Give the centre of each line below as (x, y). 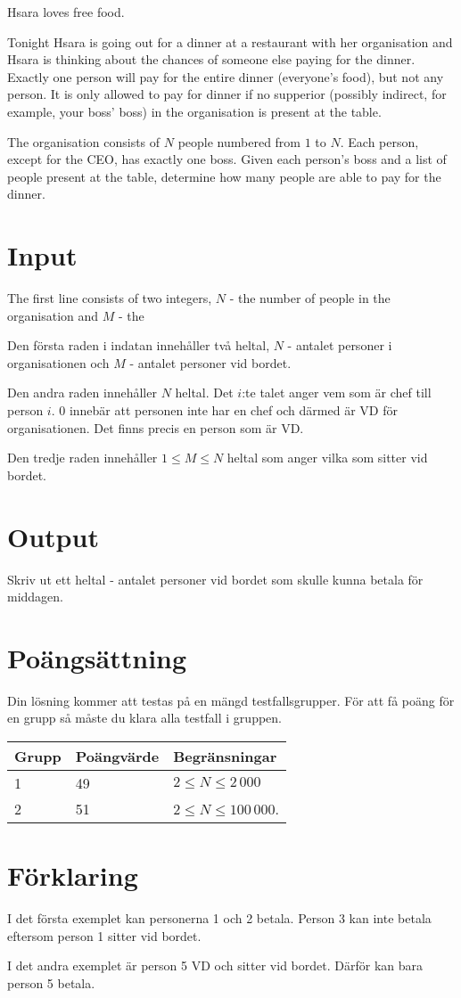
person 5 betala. (51, 982)
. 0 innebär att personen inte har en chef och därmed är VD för (224, 410)
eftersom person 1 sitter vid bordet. (104, 935)
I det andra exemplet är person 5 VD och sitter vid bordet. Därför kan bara (215, 965)
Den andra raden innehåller (82, 393)
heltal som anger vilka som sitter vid (327, 458)
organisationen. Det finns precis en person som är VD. (156, 427)
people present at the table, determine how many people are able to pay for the (224, 176)
